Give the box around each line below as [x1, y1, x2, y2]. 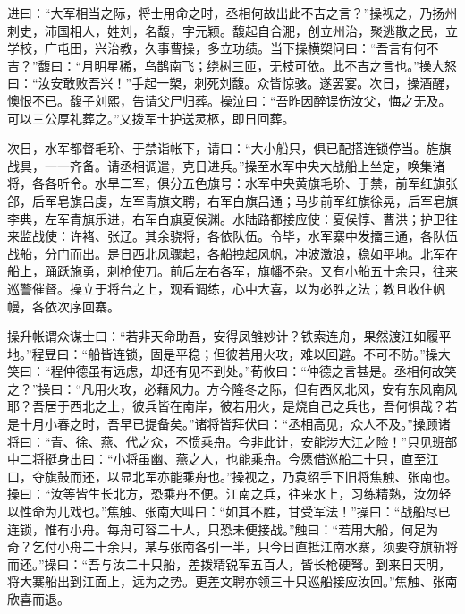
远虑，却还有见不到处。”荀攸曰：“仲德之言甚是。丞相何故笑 [113, 362, 457, 380]
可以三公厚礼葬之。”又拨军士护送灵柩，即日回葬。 [7, 108, 295, 127]
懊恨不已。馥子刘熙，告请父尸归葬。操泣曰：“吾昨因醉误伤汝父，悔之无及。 [7, 90, 452, 109]
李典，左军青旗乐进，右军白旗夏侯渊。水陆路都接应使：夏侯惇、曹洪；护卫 [7, 209, 445, 227]
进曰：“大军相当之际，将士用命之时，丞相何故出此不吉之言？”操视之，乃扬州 [7, 4, 458, 21]
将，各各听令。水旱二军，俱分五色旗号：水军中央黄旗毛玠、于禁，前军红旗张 [7, 174, 458, 192]
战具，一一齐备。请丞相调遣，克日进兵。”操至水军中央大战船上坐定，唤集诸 [7, 156, 445, 175]
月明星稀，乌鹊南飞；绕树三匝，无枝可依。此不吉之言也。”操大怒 [81, 55, 457, 74]
